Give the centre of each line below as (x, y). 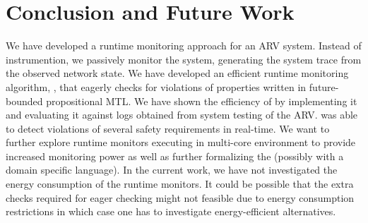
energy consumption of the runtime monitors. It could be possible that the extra (180, 184)
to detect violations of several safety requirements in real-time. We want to (168, 128)
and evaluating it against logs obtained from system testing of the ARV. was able (182, 115)
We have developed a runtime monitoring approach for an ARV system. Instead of (184, 46)
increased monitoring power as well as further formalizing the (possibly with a (175, 156)
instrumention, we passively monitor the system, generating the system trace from (184, 59)
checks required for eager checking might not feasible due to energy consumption (180, 197)
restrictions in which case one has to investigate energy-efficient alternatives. (171, 211)
